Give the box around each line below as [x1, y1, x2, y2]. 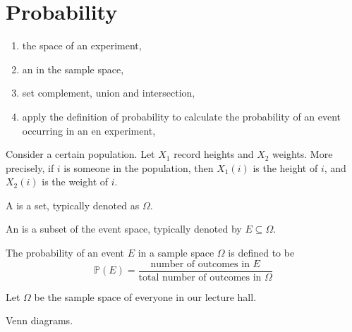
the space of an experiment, [22, 38, 142, 53]
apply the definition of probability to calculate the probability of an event [22, 109, 341, 123]
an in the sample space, [22, 61, 124, 76]
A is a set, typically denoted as [6, 197, 140, 212]
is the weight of [42, 174, 109, 189]
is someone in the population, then [63, 160, 214, 175]
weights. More [272, 147, 333, 161]
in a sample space [138, 245, 214, 260]
